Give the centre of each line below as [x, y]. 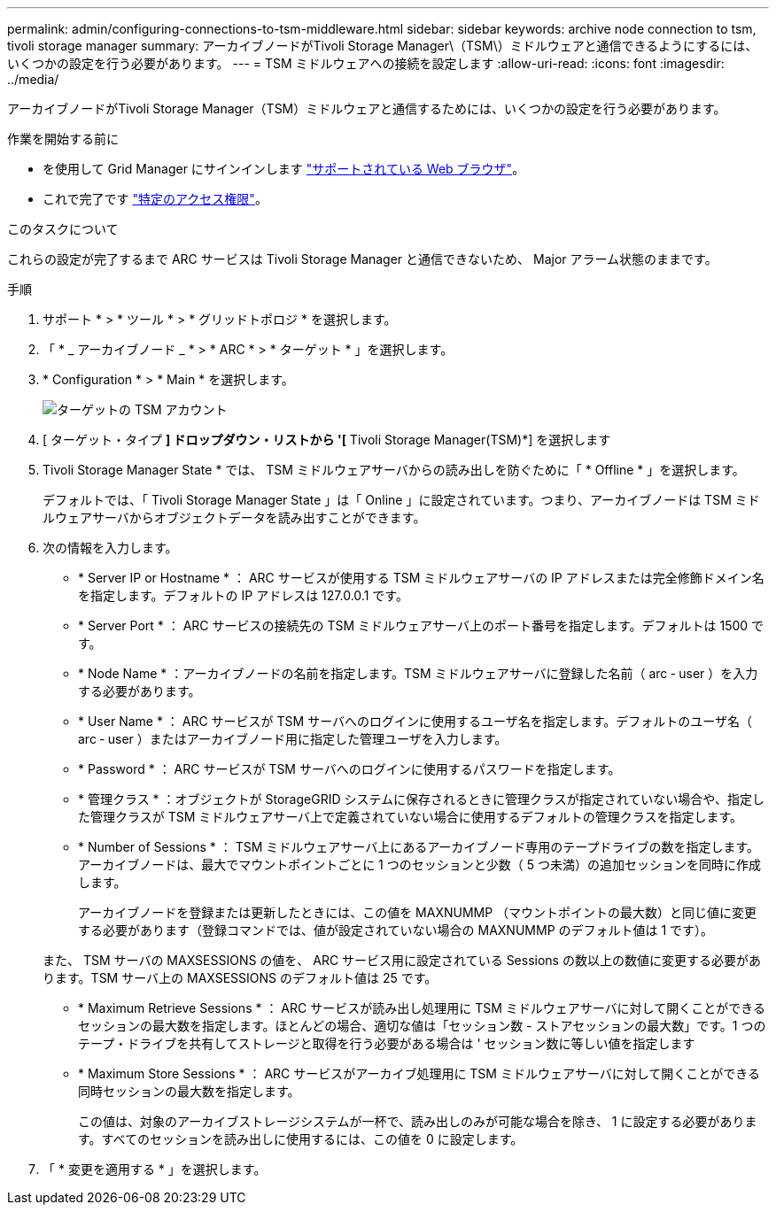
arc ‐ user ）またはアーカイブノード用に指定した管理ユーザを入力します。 [293, 739]
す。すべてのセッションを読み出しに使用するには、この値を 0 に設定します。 [301, 1139]
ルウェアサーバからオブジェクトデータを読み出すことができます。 [234, 517]
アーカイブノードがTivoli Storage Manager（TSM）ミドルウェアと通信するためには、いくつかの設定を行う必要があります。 [367, 108]
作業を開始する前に [63, 139]
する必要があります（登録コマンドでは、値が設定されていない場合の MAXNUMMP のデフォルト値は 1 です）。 [396, 930]
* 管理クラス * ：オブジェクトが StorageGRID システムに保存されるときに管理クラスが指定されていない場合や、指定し [421, 799]
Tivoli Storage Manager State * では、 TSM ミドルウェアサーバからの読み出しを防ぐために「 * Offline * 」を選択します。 [394, 470]
